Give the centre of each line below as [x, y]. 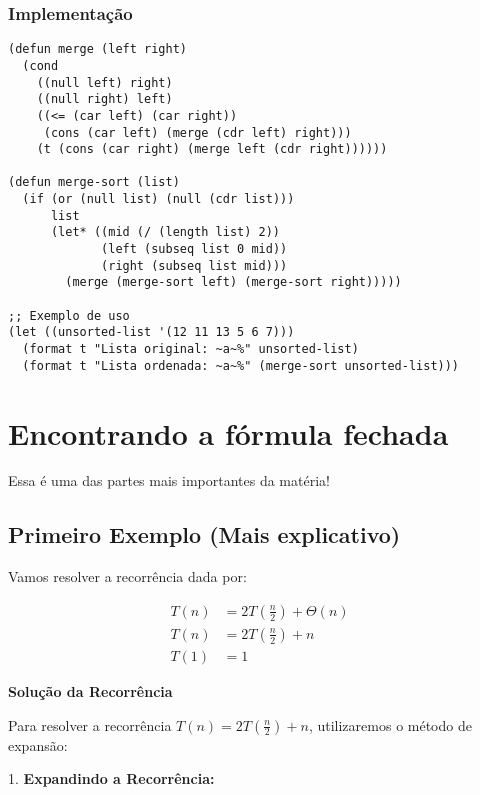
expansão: [38, 744]
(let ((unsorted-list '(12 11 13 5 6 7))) [151, 332]
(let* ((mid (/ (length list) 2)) [165, 232]
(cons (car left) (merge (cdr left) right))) [197, 132]
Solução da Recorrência [90, 690]
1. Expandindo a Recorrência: [111, 778]
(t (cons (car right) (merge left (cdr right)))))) [212, 149]
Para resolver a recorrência [90, 724]
